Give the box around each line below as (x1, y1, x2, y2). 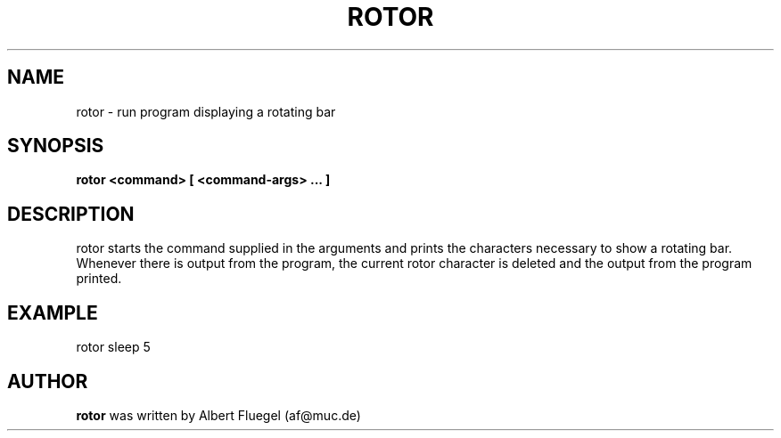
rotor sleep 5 (76, 339, 151, 355)
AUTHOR (7, 369, 88, 393)
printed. (76, 271, 122, 287)
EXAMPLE (7, 301, 98, 324)
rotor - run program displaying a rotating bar (76, 103, 336, 119)
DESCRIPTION (7, 202, 135, 225)
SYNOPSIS (7, 134, 104, 158)
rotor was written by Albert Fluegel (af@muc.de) (76, 407, 361, 423)
